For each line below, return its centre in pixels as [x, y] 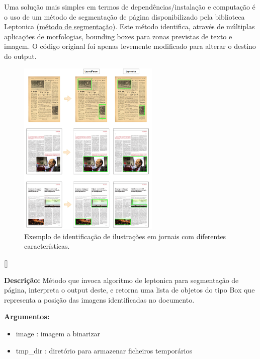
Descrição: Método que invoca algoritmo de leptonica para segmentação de [121, 280]
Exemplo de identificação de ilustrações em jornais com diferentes [125, 236]
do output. [20, 56]
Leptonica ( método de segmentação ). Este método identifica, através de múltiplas [129, 26]
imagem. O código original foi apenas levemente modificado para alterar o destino [130, 46]
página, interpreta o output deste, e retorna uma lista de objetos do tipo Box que [129, 290]
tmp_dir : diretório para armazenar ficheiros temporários [104, 350]
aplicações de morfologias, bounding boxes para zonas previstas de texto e [118, 36]
